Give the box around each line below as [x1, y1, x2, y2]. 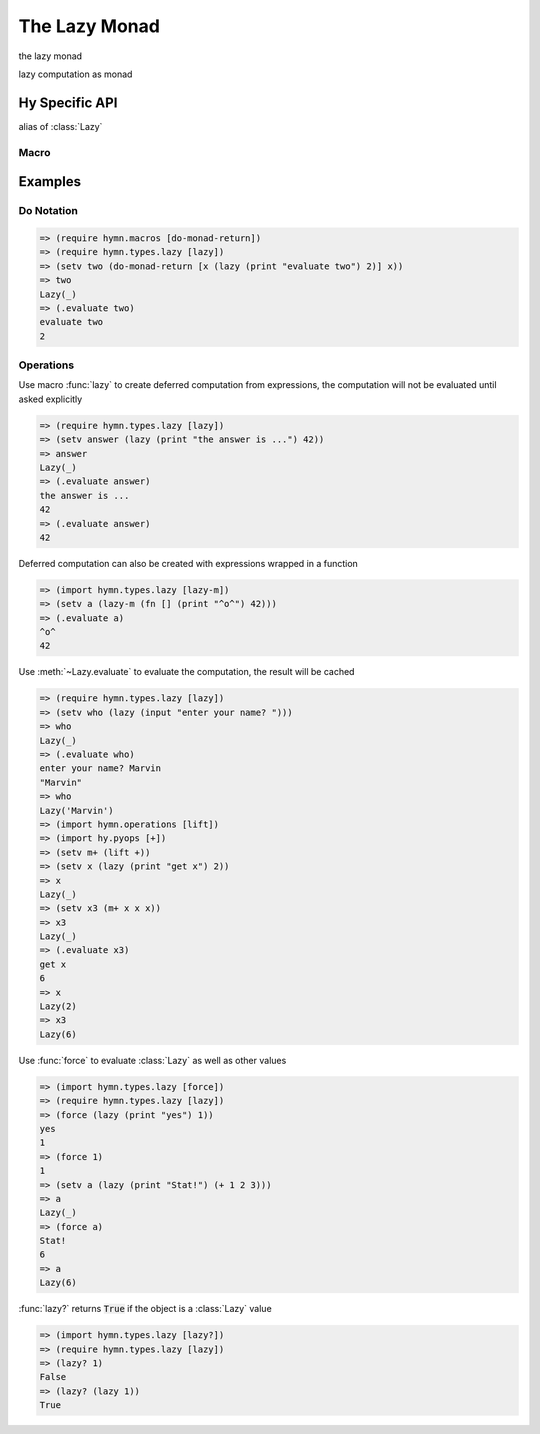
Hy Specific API [18, 94, 118, 111]
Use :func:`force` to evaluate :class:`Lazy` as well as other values [18, 1054, 287, 1066]
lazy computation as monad [18, 68, 133, 80]
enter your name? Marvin [39, 763, 162, 774]
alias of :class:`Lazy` [18, 120, 103, 132]
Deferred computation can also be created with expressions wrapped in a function [18, 557, 359, 569]
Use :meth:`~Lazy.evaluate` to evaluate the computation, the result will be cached [18, 666, 355, 678]
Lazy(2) [39, 1001, 77, 1012]
